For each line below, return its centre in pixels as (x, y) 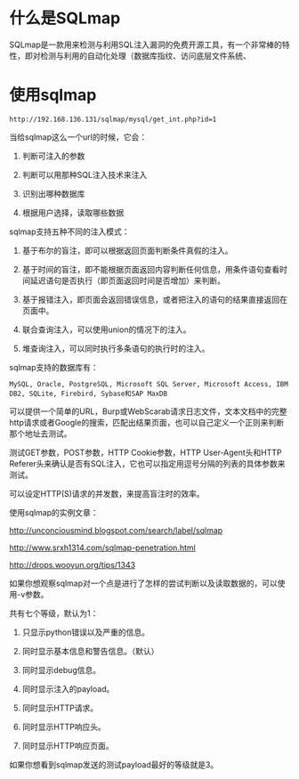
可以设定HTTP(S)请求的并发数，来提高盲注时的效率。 (107, 493)
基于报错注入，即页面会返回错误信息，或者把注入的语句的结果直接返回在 (154, 299)
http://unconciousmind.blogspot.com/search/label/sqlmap (116, 530)
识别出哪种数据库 (53, 193)
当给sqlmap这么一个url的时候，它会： (78, 137)
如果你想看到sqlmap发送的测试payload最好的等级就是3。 (114, 764)
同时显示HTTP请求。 (60, 708)
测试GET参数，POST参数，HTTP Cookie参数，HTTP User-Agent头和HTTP (145, 452)
